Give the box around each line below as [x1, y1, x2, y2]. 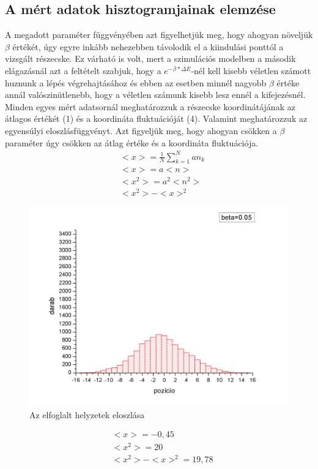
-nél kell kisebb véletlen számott [191, 64, 311, 77]
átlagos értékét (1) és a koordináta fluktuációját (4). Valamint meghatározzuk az [5, 112, 308, 125]
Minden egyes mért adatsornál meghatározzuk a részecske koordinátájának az [5, 100, 295, 113]
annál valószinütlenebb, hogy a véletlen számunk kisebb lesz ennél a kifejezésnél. [5, 88, 306, 101]
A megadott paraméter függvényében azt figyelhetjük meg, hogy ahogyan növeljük [5, 28, 313, 41]
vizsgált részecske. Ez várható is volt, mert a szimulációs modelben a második [5, 52, 296, 65]
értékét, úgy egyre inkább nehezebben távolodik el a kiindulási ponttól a [12, 40, 284, 53]
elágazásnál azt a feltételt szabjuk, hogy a [5, 64, 161, 77]
